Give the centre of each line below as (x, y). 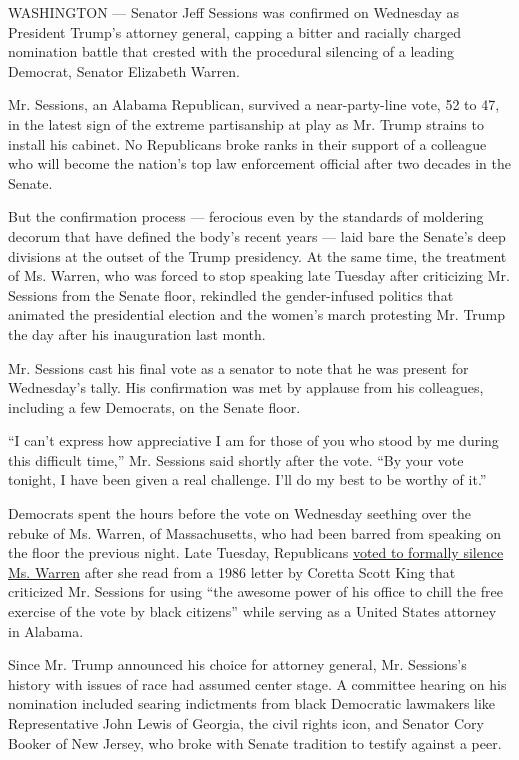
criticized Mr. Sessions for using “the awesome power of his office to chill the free (255, 591)
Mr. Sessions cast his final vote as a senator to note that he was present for (238, 367)
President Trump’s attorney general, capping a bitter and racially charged (234, 31)
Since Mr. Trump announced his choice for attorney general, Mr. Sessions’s (237, 664)
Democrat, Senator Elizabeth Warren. (124, 70)
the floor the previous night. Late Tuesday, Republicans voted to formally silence (256, 552)
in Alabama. (46, 630)
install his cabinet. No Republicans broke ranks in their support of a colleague (247, 143)
